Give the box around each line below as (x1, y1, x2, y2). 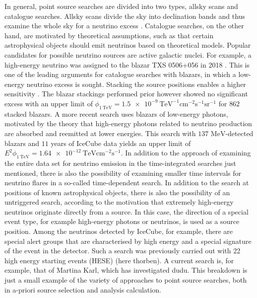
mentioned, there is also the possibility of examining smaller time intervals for (4, 167, 241, 178)
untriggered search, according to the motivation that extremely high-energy (4, 197, 234, 207)
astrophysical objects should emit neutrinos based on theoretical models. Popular (4, 40, 251, 50)
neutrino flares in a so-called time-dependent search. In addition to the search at (4, 177, 249, 188)
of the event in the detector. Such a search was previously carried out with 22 (4, 245, 241, 256)
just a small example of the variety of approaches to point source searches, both (4, 275, 247, 285)
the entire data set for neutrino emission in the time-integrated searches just (4, 157, 236, 168)
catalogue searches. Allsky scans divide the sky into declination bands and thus (4, 10, 245, 21)
